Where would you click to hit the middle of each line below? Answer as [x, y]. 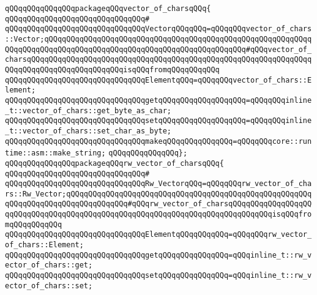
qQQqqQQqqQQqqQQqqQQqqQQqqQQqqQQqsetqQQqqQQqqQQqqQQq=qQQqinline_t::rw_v [158, 276]
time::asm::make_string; [55, 153]
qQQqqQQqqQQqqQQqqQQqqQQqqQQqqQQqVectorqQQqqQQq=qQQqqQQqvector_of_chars [158, 29]
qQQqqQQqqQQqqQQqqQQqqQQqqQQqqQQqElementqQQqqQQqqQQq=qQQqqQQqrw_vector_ [158, 235]
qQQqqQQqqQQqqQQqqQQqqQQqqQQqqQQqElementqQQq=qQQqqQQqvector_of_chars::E [158, 80]
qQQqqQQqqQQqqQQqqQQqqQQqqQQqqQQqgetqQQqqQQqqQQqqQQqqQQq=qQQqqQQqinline [158, 100]
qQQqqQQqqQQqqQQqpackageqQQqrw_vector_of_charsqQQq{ [114, 163]
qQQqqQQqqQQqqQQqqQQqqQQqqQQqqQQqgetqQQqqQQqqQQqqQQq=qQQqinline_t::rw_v [158, 255]
